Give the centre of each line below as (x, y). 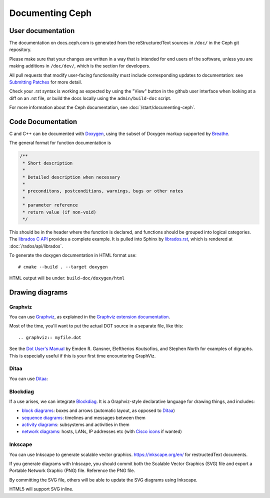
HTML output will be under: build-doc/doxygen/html (67, 278)
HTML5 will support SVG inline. (41, 489)
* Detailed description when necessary (71, 177)
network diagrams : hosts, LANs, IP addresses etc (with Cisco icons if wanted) (102, 431)
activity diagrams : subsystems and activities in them (76, 424)
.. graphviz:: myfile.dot (50, 337)
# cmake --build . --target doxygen (63, 267)
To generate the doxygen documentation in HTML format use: (73, 255)
